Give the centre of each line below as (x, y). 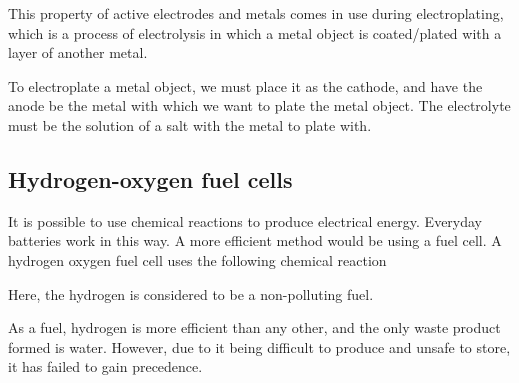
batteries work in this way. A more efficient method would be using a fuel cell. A (255, 240)
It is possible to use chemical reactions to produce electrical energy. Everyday (245, 220)
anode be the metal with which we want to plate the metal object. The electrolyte (259, 105)
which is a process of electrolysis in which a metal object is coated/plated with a (255, 32)
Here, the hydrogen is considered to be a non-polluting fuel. (191, 293)
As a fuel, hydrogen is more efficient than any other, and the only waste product (254, 327)
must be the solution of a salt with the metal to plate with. (190, 124)
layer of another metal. (78, 52)
